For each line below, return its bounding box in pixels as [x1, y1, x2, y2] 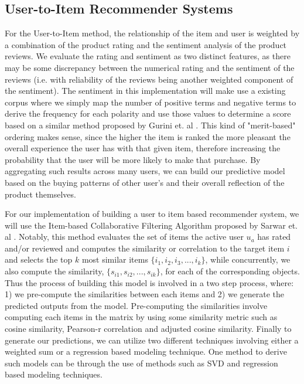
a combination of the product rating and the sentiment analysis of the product [5, 38, 287, 50]
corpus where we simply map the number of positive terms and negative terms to [5, 96, 296, 108]
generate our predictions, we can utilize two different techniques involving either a [5, 334, 299, 346]
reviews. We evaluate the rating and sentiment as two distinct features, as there [5, 50, 291, 62]
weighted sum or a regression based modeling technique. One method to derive [5, 345, 287, 358]
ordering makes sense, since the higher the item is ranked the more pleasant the [5, 130, 291, 142]
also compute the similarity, [5, 265, 104, 277]
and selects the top [5, 253, 73, 266]
